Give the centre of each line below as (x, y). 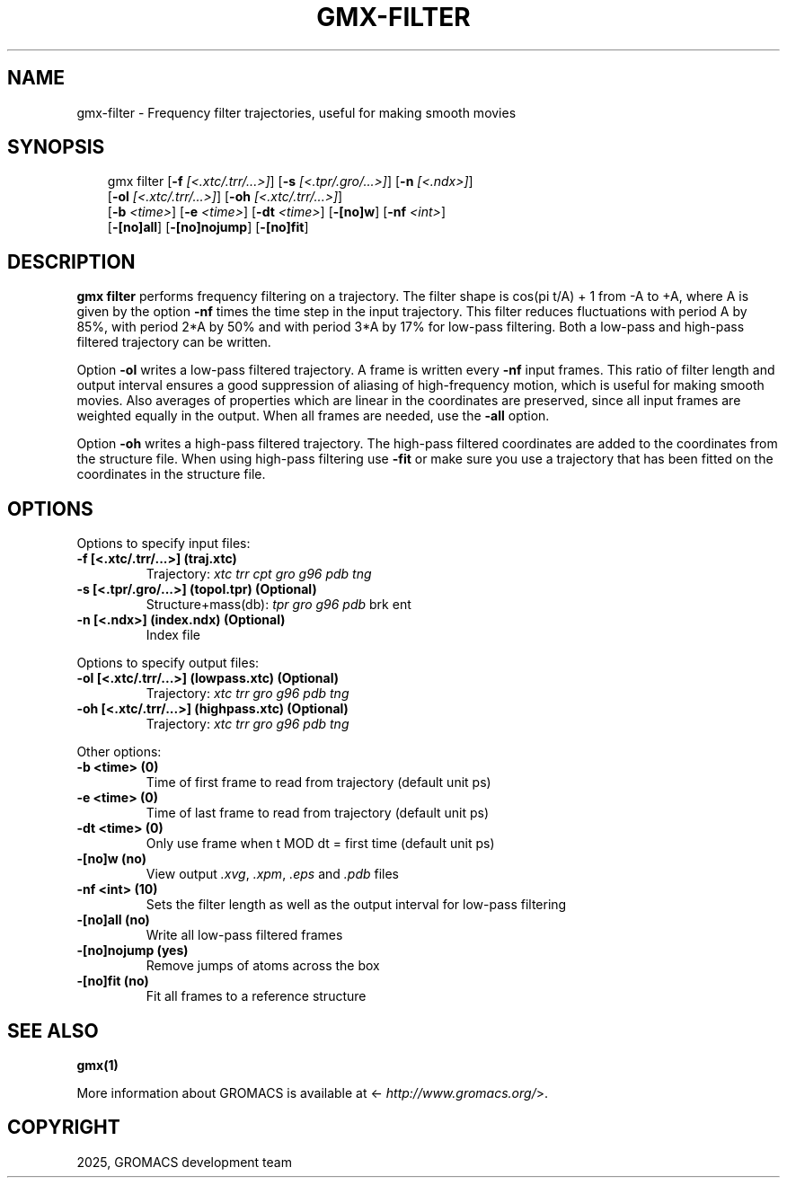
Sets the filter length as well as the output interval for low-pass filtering (356, 905)
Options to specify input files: (164, 544)
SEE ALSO (53, 1030)
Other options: (119, 752)
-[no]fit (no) (113, 981)
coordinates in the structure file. (171, 474)
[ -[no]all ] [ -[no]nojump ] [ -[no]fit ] (208, 227)
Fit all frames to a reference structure (256, 996)
